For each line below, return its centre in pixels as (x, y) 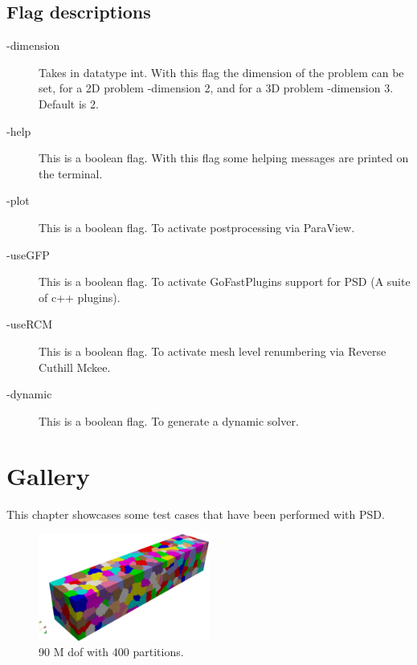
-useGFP (28, 254)
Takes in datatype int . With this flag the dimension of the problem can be (221, 72)
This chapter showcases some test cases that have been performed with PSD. (196, 514)
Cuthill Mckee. (75, 367)
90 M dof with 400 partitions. (111, 652)
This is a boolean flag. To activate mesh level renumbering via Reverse (213, 351)
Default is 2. (69, 103)
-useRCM (30, 324)
